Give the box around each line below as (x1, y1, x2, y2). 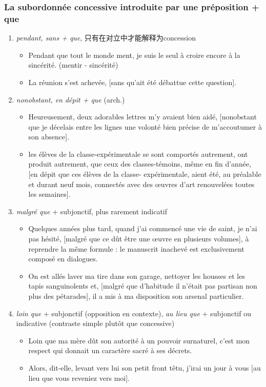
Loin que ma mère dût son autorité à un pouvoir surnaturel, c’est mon (28, 335, 250, 345)
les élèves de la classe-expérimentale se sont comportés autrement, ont (28, 148, 248, 159)
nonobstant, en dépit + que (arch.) (16, 94, 125, 105)
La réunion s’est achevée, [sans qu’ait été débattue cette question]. (28, 76, 237, 87)
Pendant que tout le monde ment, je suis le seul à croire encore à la (28, 49, 240, 60)
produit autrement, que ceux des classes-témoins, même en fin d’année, (28, 158, 252, 169)
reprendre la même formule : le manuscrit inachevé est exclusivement (28, 243, 244, 254)
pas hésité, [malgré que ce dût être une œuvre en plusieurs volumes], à (28, 233, 249, 244)
